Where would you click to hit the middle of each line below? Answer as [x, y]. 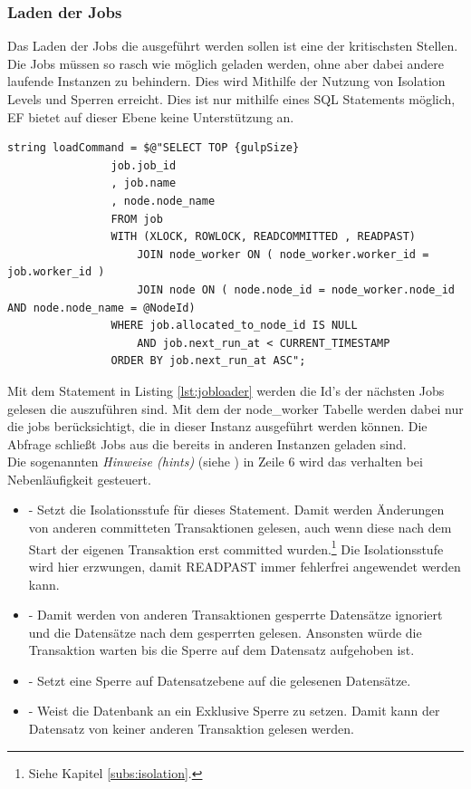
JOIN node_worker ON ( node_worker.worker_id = [283, 254]
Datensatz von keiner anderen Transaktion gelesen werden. [191, 729]
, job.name [144, 183]
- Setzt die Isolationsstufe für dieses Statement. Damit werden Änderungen [236, 510]
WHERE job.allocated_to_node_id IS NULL [234, 326]
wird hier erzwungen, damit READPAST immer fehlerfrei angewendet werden [245, 566]
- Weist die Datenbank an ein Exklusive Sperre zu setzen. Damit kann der [234, 711]
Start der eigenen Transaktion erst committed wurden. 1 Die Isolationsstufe [236, 547]
